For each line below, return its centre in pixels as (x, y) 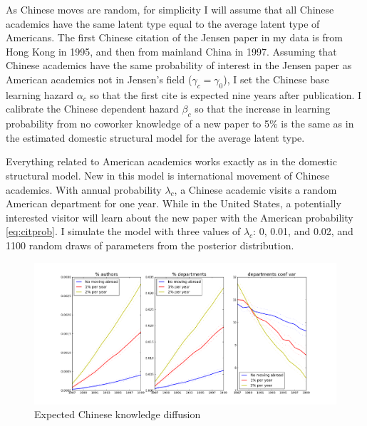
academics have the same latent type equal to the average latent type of (163, 23)
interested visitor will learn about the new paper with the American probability (180, 217)
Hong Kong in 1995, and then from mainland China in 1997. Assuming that (171, 51)
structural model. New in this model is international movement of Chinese (168, 175)
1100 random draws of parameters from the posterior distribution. (150, 245)
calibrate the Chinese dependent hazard (92, 109)
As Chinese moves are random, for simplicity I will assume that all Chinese (170, 9)
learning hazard (40, 94)
